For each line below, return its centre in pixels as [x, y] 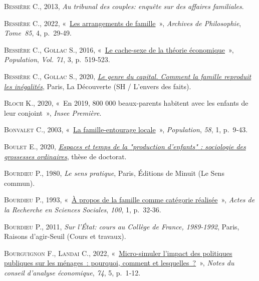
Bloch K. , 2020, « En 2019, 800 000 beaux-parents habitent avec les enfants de [126, 103]
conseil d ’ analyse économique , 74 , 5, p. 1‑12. [72, 272]
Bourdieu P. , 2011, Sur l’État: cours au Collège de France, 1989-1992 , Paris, [122, 226]
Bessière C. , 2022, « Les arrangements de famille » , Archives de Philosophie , [123, 23]
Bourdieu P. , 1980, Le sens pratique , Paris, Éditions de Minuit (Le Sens [114, 173]
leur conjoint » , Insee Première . [53, 112]
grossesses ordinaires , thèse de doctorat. [65, 156]
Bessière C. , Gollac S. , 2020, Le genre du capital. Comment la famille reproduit [128, 76]
